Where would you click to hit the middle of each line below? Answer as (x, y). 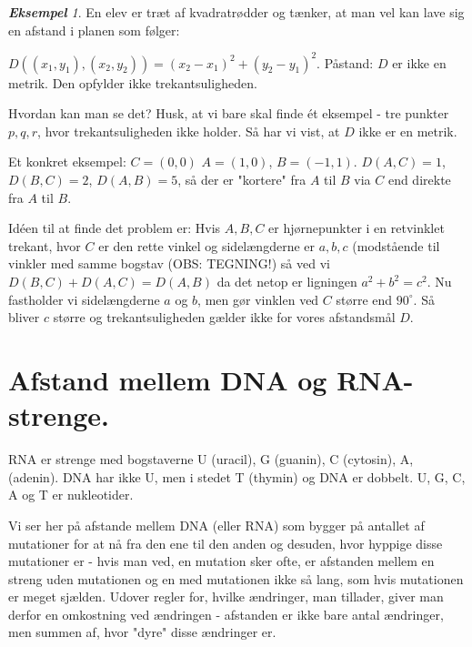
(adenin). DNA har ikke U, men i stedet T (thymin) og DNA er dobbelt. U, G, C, (237, 476)
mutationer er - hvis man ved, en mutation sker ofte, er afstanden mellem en (221, 561)
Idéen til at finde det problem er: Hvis (115, 228)
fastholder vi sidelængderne (84, 299)
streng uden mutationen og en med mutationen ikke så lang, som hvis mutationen (236, 578)
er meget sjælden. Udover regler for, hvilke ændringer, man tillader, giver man (226, 596)
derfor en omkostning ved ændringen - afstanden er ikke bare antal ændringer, (226, 614)
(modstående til (396, 245)
